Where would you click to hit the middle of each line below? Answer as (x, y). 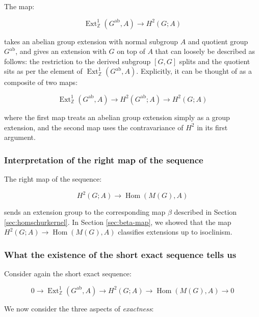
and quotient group (218, 41)
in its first (212, 127)
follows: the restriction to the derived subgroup (77, 61)
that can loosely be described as (205, 51)
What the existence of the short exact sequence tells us (120, 254)
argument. (20, 137)
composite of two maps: (41, 82)
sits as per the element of (43, 71)
